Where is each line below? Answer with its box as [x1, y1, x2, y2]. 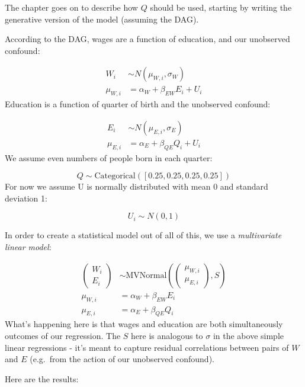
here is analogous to [131, 329, 203, 341]
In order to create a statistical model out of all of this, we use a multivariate [5, 229, 282, 241]
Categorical [94, 172, 136, 181]
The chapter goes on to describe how [5, 1, 138, 13]
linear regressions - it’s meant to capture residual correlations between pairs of [5, 341, 289, 353]
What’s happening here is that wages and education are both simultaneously [5, 318, 283, 330]
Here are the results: [5, 372, 79, 385]
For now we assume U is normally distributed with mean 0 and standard [5, 180, 268, 193]
